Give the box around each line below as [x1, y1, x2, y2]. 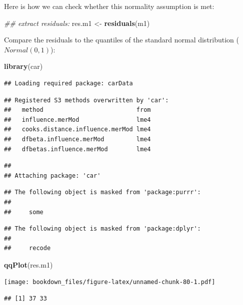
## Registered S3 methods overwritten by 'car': [4, 96, 169, 104]
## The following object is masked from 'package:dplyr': [4, 225, 201, 233]
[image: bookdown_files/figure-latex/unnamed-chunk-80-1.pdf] [4, 279, 215, 286]
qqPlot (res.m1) [4, 259, 53, 270]
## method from [4, 106, 151, 114]
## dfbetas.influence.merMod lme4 [4, 145, 151, 153]
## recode [4, 245, 51, 252]
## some [4, 208, 43, 216]
